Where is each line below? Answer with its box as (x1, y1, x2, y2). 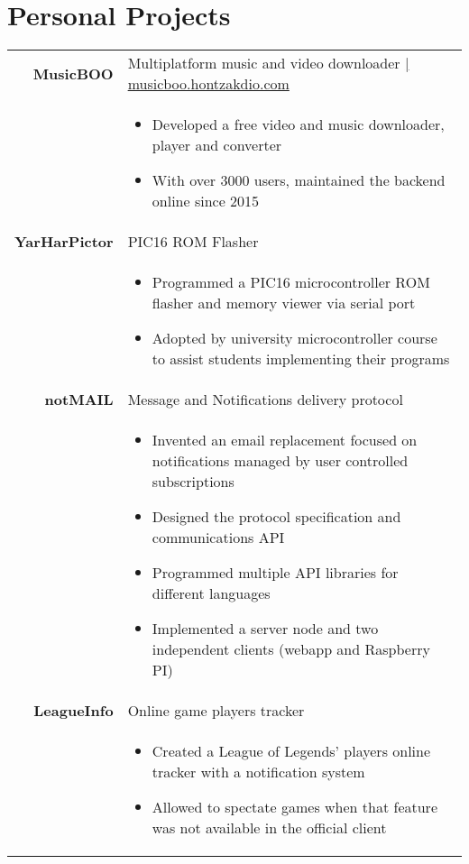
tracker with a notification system (152, 761, 365, 783)
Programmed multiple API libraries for (152, 562, 399, 584)
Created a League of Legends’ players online (152, 740, 431, 762)
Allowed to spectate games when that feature (152, 796, 437, 818)
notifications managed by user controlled (152, 450, 409, 472)
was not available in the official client (152, 817, 387, 839)
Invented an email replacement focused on (152, 429, 418, 451)
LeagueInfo (33, 700, 114, 722)
